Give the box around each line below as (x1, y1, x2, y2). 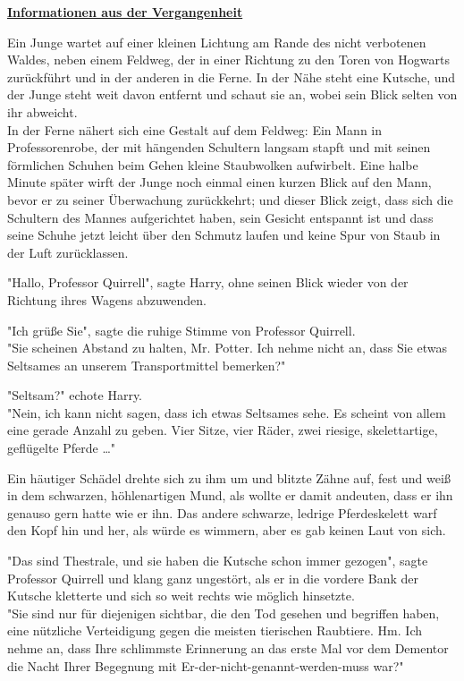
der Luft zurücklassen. (7, 243, 129, 261)
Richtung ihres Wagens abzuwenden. (7, 290, 207, 309)
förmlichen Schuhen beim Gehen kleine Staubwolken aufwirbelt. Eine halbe (7, 155, 418, 174)
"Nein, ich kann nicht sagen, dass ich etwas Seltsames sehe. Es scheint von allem (7, 403, 446, 421)
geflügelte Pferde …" (7, 438, 116, 457)
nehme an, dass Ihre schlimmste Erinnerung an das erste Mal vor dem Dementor (7, 639, 449, 657)
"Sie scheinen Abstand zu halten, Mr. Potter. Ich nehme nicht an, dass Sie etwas (7, 338, 447, 357)
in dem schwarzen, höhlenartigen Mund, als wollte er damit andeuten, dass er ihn (7, 486, 453, 505)
